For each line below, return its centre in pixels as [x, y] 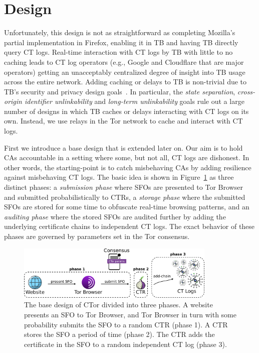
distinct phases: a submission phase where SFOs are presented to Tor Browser [123, 187]
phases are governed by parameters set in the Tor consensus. [97, 236]
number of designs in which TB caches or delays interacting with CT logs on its [126, 111]
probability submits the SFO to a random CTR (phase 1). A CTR [126, 324]
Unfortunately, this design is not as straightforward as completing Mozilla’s [120, 32]
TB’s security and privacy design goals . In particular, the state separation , [120, 91]
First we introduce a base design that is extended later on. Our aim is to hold [123, 147]
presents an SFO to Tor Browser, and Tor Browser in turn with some [130, 314]
